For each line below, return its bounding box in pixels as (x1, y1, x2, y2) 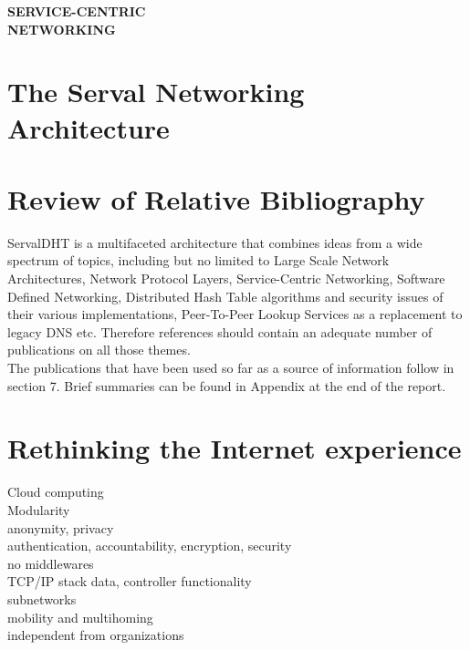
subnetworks (7, 589, 77, 608)
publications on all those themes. (7, 340, 191, 359)
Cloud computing (7, 482, 104, 501)
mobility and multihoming (7, 607, 153, 626)
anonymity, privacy (7, 518, 114, 537)
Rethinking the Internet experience (7, 429, 462, 467)
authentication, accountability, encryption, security (7, 536, 292, 555)
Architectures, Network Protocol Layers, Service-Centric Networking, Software (7, 269, 445, 288)
